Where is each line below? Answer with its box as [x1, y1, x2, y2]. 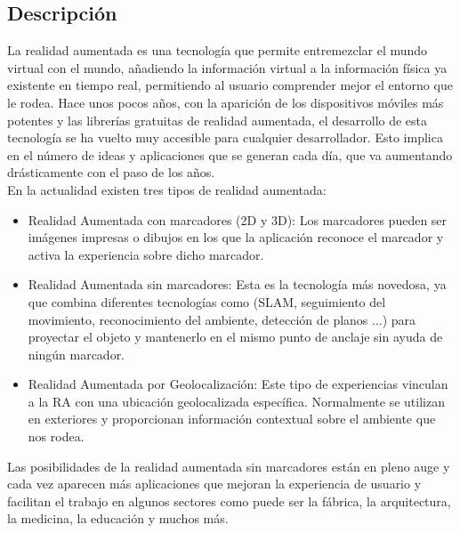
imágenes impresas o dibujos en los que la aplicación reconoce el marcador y [28, 228, 444, 246]
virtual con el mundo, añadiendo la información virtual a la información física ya [7, 58, 448, 77]
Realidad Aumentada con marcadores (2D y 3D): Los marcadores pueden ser [28, 210, 448, 229]
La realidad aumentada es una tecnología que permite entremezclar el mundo [7, 41, 428, 60]
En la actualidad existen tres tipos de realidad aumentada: [7, 180, 327, 198]
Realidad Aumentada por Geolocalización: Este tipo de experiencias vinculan [28, 375, 448, 393]
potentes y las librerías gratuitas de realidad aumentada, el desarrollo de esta [7, 110, 428, 129]
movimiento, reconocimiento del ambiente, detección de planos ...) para [28, 310, 416, 328]
